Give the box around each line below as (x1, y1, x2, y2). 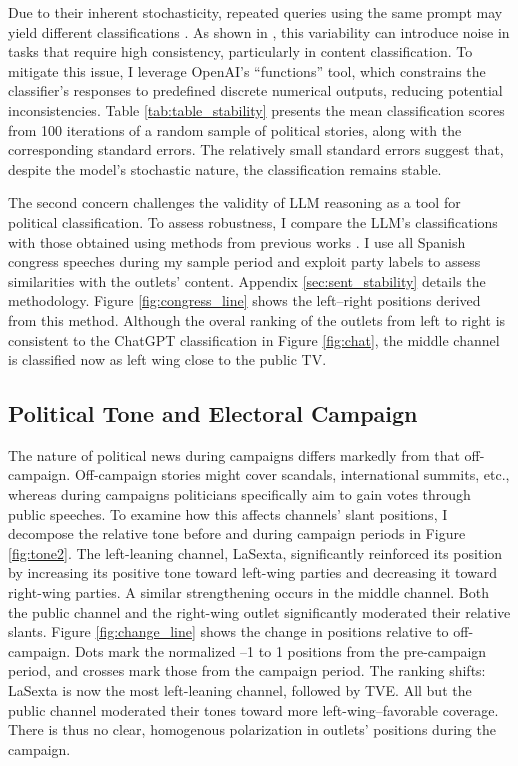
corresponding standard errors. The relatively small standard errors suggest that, (8, 139, 504, 160)
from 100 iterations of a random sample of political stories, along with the (8, 119, 462, 140)
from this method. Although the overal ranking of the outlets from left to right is (8, 309, 506, 330)
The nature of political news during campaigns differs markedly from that (8, 444, 460, 465)
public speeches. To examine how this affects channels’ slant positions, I (8, 503, 448, 524)
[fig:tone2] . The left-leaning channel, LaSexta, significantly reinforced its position (8, 542, 503, 563)
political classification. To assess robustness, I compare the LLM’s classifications (8, 211, 498, 232)
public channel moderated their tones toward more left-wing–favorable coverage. (8, 699, 499, 720)
